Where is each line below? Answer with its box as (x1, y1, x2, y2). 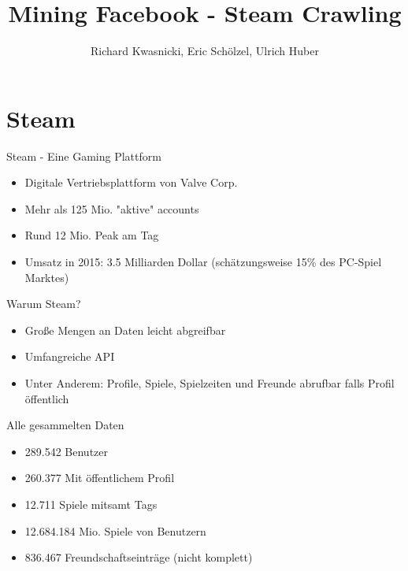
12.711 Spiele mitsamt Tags (24, 495, 158, 512)
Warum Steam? (6, 295, 81, 312)
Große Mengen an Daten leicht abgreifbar (24, 321, 226, 338)
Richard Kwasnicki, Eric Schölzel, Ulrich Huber (91, 43, 319, 59)
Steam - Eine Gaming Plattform (6, 147, 161, 164)
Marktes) (24, 269, 69, 285)
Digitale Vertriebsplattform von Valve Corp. (24, 174, 238, 191)
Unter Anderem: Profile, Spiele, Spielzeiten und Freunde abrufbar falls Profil (24, 375, 395, 391)
